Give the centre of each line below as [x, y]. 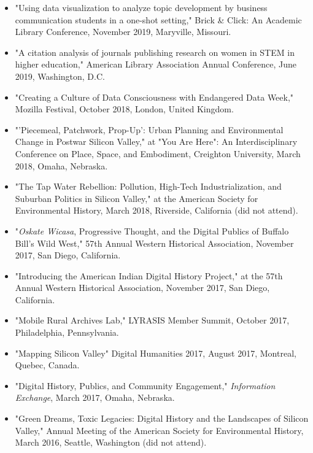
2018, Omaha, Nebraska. [61, 165]
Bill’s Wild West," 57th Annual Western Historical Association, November [154, 243]
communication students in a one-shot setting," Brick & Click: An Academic [158, 19]
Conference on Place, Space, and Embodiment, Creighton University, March [158, 153]
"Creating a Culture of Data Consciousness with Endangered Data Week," [154, 97]
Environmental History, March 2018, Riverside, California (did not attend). [156, 210]
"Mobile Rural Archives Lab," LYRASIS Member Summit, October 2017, [152, 320]
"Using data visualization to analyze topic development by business [141, 7]
